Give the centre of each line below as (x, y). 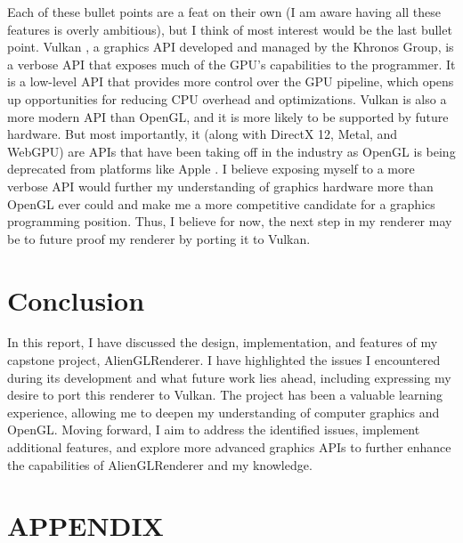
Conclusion (76, 300)
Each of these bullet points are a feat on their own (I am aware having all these (224, 12)
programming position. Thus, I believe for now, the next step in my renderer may (230, 221)
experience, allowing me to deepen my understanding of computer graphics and (223, 412)
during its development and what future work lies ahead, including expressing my (229, 377)
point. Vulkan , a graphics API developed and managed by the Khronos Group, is (231, 47)
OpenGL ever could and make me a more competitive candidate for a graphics (221, 203)
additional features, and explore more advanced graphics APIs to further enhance (229, 447)
